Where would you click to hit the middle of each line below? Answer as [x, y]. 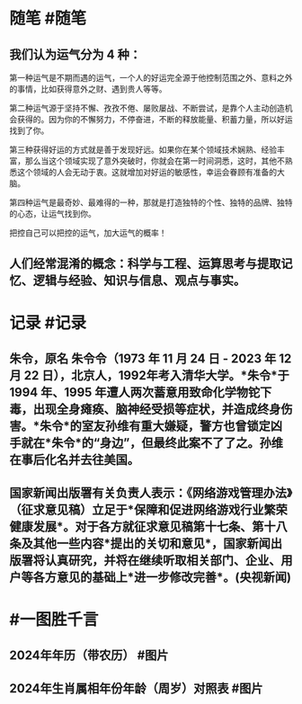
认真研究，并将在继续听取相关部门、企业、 [163, 561]
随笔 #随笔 [48, 18]
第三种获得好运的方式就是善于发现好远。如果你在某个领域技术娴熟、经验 [143, 150]
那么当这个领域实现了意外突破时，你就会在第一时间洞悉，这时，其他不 [155, 161]
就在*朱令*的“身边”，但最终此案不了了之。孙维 [152, 443]
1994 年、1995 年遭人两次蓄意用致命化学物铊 [135, 392]
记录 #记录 [48, 322]
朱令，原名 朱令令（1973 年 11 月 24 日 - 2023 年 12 [151, 358]
